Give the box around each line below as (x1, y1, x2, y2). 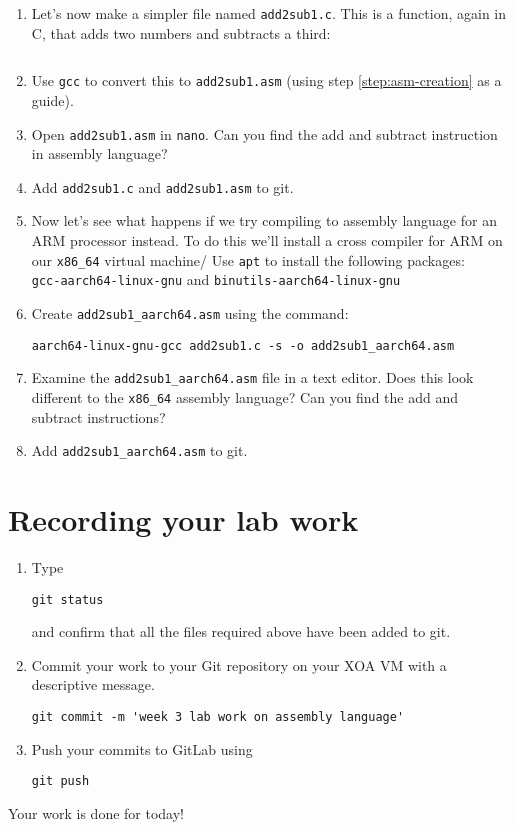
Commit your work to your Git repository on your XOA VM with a (31, 654, 447, 675)
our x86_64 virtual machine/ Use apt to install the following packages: (31, 249, 465, 270)
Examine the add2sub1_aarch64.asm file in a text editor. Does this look (31, 367, 474, 388)
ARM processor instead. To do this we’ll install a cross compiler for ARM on (31, 230, 503, 250)
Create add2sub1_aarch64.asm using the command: (31, 302, 349, 323)
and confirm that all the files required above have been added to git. (31, 621, 451, 642)
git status (31, 592, 104, 607)
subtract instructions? (31, 406, 166, 427)
